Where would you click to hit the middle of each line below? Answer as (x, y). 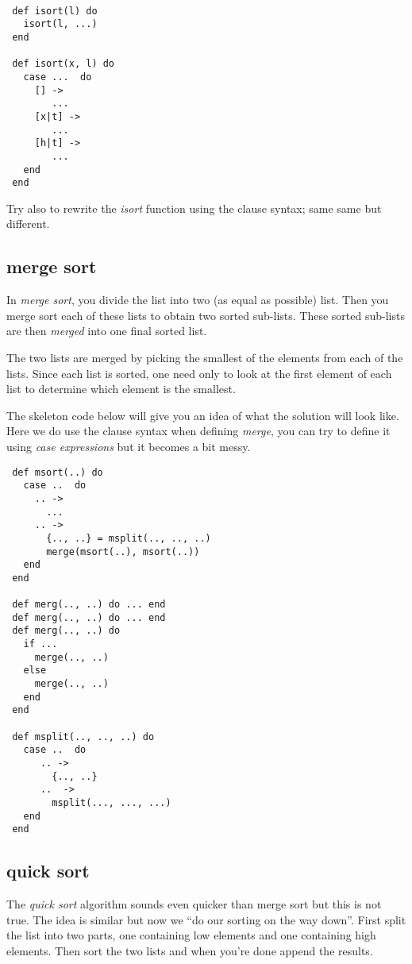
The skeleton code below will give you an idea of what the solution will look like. (203, 415)
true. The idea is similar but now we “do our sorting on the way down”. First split (206, 919)
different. (28, 224)
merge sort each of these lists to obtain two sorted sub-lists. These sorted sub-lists (206, 315)
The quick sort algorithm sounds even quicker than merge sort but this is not (194, 904)
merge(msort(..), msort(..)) (123, 551)
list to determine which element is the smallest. (121, 389)
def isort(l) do (55, 11)
